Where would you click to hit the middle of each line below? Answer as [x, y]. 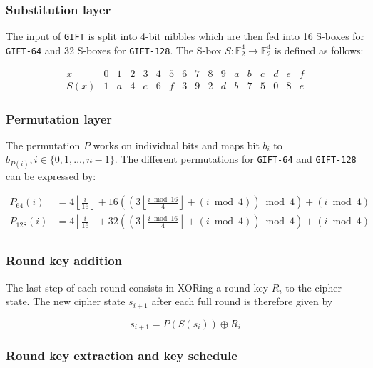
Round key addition [64, 260]
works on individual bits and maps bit [176, 145]
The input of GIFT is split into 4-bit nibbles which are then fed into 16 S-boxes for [185, 36]
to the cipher [313, 287]
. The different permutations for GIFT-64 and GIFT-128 [235, 159]
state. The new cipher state [66, 301]
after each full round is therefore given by [242, 301]
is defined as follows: [319, 50]
